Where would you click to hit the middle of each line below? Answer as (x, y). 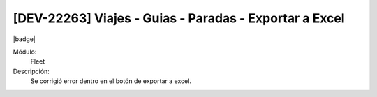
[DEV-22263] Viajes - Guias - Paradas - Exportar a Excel (179, 18)
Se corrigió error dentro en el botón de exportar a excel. (111, 81)
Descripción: (31, 71)
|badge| (24, 39)
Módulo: (25, 52)
